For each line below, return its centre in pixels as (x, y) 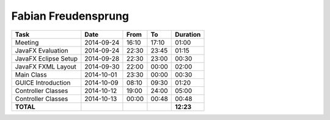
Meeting (27, 42)
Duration (188, 34)
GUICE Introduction (43, 83)
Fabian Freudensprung (70, 16)
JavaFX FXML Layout (46, 66)
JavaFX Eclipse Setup (46, 58)
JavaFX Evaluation (42, 50)
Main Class (31, 75)
